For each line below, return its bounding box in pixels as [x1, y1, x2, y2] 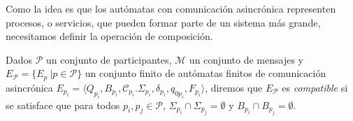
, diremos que [205, 80, 263, 94]
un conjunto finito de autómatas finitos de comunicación [85, 66, 326, 80]
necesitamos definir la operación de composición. [6, 29, 213, 43]
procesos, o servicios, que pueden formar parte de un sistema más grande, [6, 15, 321, 29]
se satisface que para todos [6, 97, 120, 112]
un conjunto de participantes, [46, 52, 172, 66]
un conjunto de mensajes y [189, 52, 303, 66]
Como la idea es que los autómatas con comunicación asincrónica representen [6, 1, 336, 15]
